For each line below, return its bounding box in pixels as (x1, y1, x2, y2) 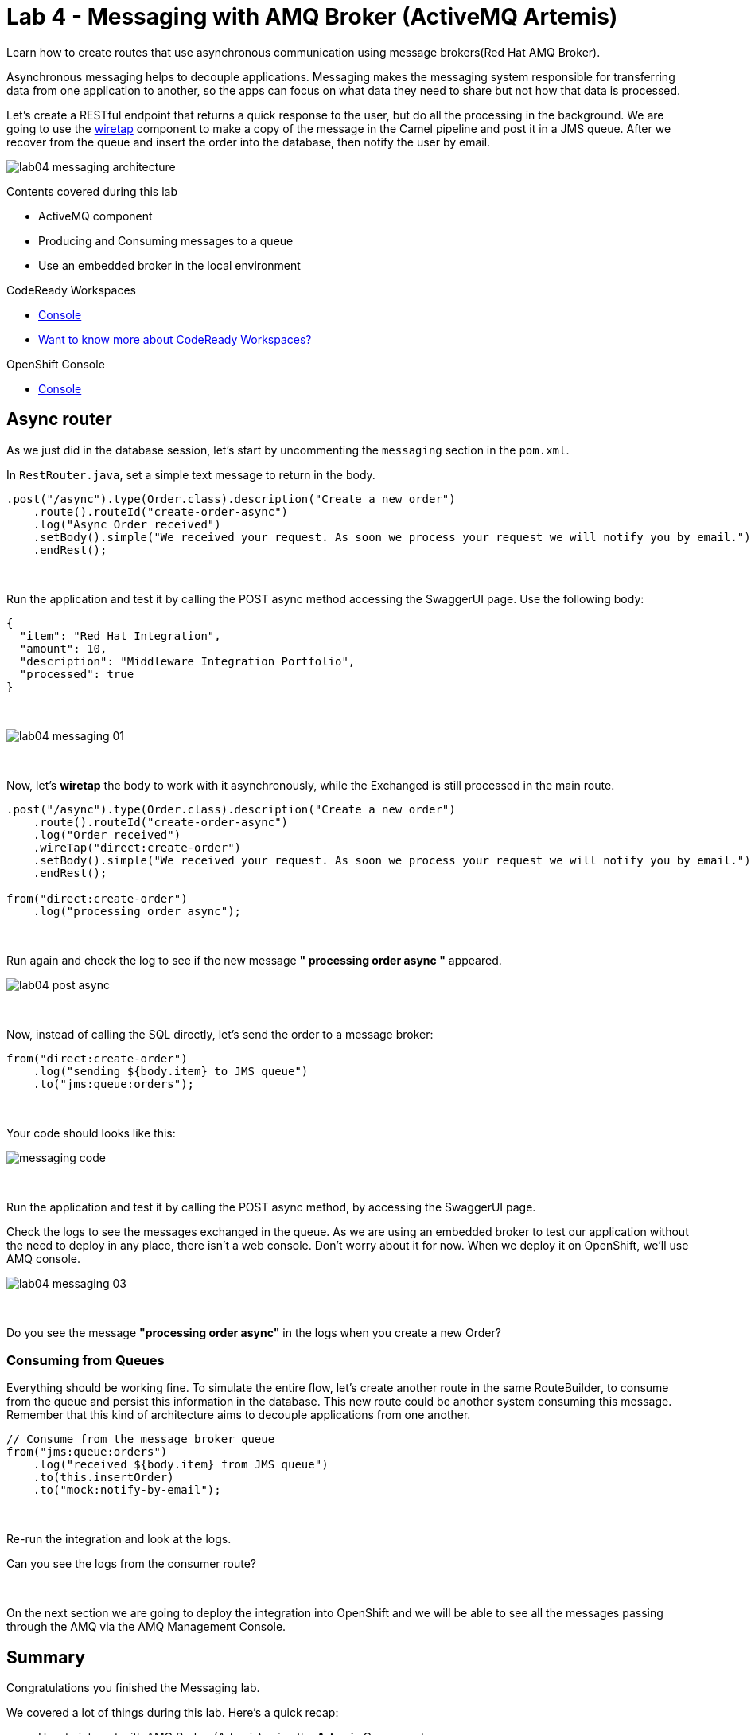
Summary (6, 1647, 85, 1667)
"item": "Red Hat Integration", (19, 629, 221, 642)
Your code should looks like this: (6, 1125, 176, 1140)
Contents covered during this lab (6, 184, 177, 198)
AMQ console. (6, 1251, 80, 1265)
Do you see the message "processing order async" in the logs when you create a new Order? (6, 1325, 501, 1339)
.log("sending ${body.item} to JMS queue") (33, 1064, 309, 1078)
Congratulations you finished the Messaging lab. (6, 1681, 260, 1695)
